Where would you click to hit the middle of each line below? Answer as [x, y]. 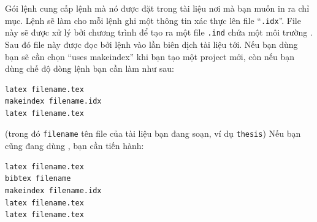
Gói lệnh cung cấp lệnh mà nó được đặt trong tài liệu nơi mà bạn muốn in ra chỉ [157, 8]
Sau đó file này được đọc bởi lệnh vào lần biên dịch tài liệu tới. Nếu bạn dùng [151, 44]
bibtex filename [38, 179]
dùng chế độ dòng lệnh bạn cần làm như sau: [90, 68]
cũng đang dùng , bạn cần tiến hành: [74, 146]
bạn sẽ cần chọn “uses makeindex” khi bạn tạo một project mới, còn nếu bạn [150, 56]
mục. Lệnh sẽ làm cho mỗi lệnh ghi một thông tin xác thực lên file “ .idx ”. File [153, 20]
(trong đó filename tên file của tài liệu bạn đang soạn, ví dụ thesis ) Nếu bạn [153, 133]
